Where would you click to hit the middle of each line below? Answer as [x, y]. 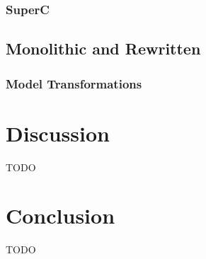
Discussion [58, 133]
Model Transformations [74, 83]
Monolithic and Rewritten [103, 48]
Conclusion [61, 215]
